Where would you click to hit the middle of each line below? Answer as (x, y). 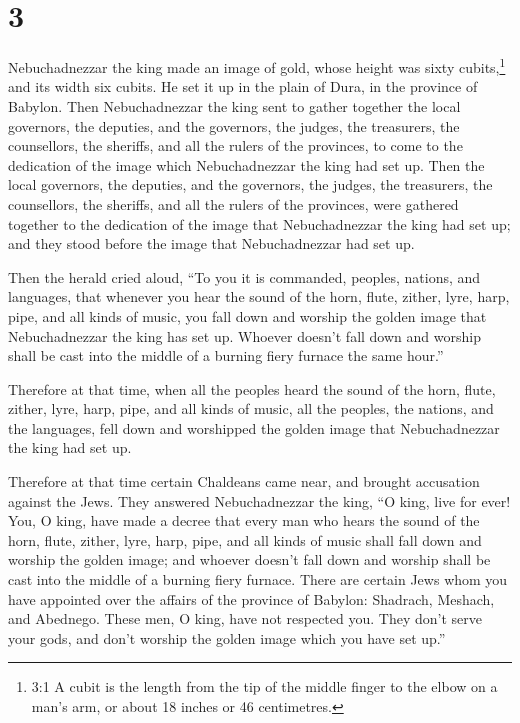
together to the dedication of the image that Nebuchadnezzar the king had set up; (259, 223)
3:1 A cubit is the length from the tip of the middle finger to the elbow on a (264, 686)
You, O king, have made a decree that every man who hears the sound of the (244, 520)
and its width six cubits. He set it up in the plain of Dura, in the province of (243, 86)
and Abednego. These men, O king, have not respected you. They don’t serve (245, 618)
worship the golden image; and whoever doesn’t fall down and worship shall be (249, 559)
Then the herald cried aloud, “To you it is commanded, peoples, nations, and (244, 276)
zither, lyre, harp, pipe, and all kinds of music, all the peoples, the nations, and (251, 408)
